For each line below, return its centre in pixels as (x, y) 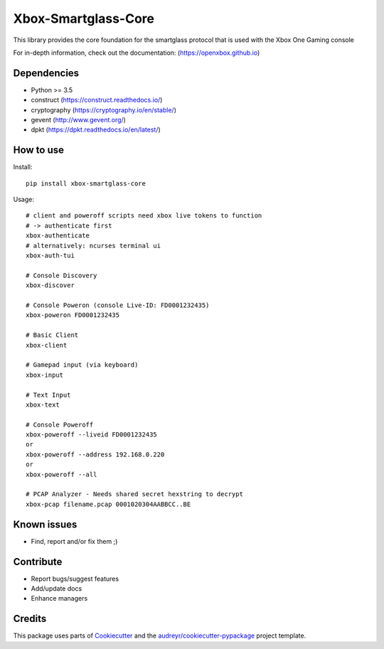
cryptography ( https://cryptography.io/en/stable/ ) (104, 109)
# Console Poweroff (60, 424)
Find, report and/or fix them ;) (74, 541)
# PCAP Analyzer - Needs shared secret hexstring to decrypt (134, 494)
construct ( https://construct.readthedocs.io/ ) (97, 100)
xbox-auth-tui (50, 256)
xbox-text (43, 404)
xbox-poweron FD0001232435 (73, 315)
